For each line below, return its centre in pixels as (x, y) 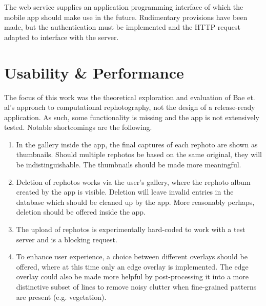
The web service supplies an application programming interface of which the (124, 7)
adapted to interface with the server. (62, 37)
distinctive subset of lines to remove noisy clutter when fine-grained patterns (136, 286)
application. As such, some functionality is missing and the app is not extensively (132, 117)
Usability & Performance (94, 72)
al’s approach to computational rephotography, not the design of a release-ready (130, 107)
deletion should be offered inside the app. (81, 212)
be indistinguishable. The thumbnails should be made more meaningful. (129, 165)
